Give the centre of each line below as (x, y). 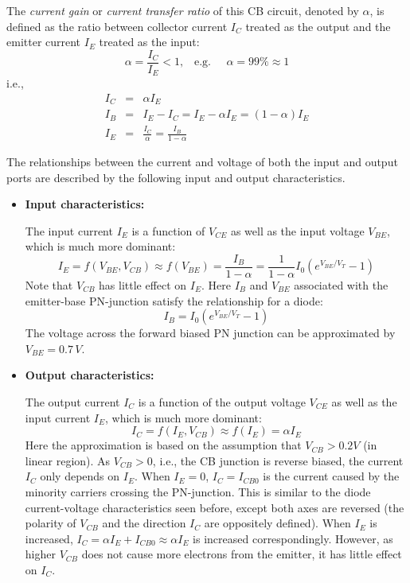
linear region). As (68, 460)
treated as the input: (149, 42)
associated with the (341, 285)
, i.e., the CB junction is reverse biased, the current (278, 460)
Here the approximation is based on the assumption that (163, 445)
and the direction (144, 523)
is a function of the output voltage (222, 401)
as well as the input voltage (297, 230)
